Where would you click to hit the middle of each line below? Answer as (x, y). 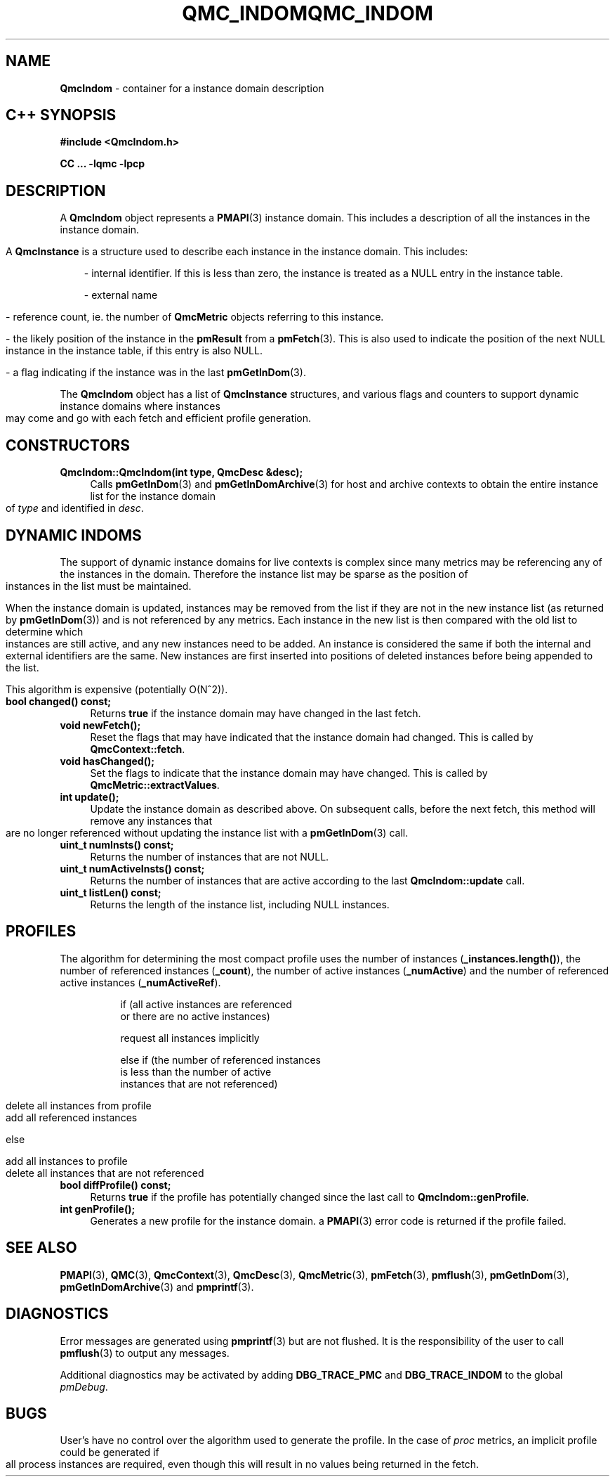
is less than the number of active (196, 1071)
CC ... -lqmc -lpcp (102, 164)
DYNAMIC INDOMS (74, 535)
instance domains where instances (140, 406)
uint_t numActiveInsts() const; (132, 868)
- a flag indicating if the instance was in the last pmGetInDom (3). (156, 373)
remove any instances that (151, 820)
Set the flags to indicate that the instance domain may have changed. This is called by (289, 773)
